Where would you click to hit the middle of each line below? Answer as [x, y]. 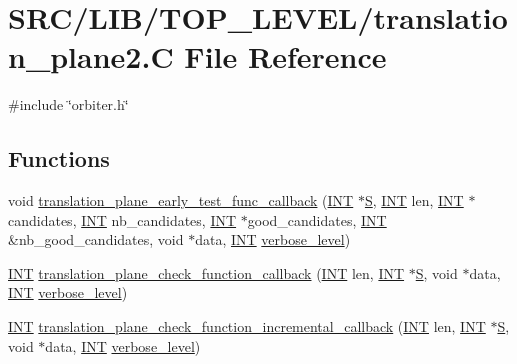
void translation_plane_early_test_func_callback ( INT [181, 200]
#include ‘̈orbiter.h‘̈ [68, 104]
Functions [59, 158]
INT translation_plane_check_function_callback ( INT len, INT [206, 272]
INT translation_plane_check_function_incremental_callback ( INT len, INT [247, 326]
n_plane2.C [91, 56]
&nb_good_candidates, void [96, 239]
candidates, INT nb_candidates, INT [122, 219]
